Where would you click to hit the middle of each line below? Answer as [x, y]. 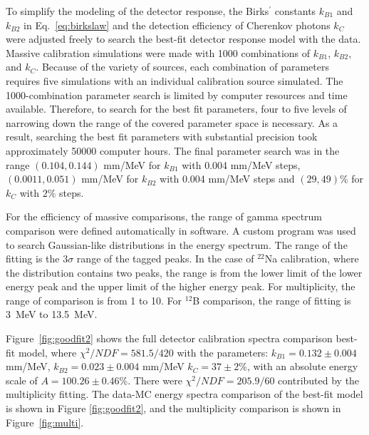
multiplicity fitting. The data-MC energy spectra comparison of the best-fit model [184, 394]
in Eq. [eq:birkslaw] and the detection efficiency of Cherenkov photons [177, 25]
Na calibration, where [312, 259]
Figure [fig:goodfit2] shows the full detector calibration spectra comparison [169, 338]
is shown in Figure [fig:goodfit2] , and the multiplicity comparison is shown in [173, 408]
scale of [22, 380]
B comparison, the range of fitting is [272, 300]
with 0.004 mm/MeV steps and [227, 179]
